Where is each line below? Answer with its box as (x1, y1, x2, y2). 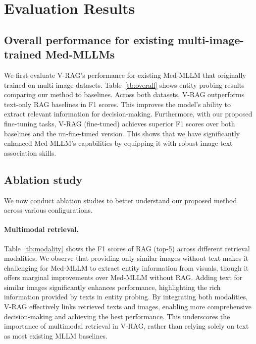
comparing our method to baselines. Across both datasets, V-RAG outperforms (4, 89, 245, 100)
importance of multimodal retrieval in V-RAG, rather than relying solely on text (4, 321, 249, 331)
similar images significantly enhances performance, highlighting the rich (4, 282, 221, 292)
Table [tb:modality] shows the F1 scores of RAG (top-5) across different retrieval (4, 243, 250, 253)
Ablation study (4, 172, 83, 187)
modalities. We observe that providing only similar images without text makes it (4, 253, 249, 263)
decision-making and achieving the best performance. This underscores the (4, 311, 230, 321)
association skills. (4, 147, 56, 158)
